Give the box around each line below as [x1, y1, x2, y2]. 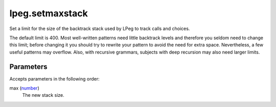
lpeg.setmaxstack [9, 8, 88, 19]
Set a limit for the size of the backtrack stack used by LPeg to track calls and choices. [9, 25, 190, 32]
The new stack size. [22, 92, 65, 98]
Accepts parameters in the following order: [9, 75, 100, 82]
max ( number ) [9, 85, 39, 91]
